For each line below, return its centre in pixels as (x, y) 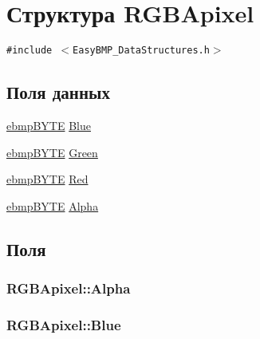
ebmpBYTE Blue (49, 125)
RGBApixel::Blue (64, 324)
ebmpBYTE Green (52, 152)
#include (30, 51)
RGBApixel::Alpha (69, 288)
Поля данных (58, 92)
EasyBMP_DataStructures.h (141, 51)
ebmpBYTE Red (47, 179)
